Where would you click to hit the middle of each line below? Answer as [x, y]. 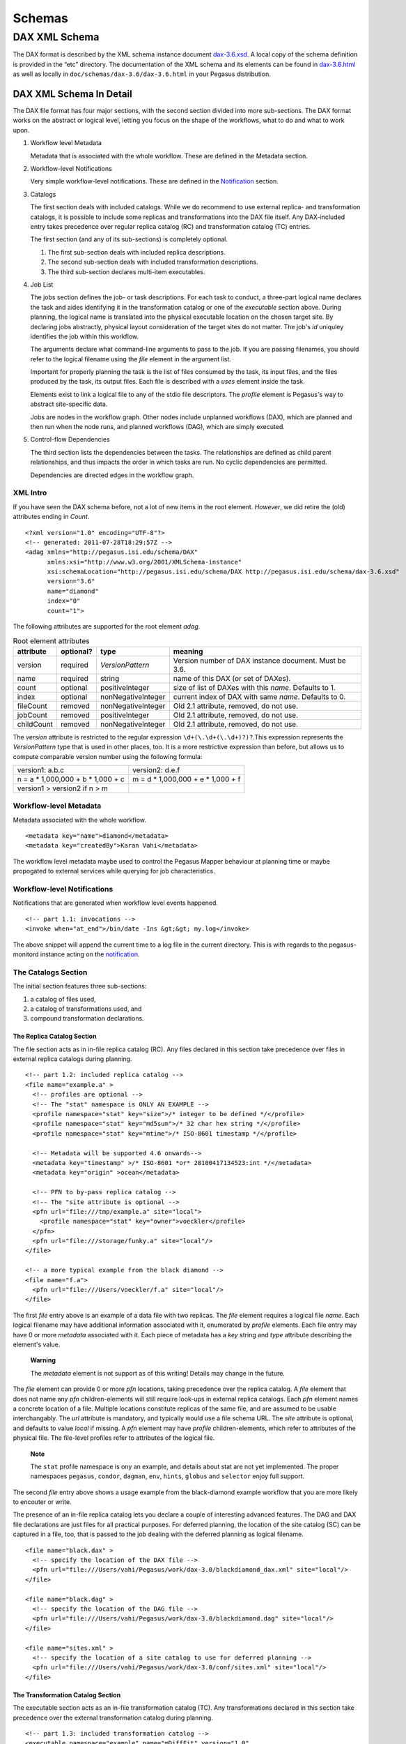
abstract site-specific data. [69, 404]
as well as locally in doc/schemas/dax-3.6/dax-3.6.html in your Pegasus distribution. [142, 74]
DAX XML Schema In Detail [72, 94]
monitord [26, 954]
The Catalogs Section [50, 972]
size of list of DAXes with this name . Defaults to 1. [254, 687]
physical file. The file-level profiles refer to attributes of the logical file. [114, 1438]
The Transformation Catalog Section [67, 1694]
